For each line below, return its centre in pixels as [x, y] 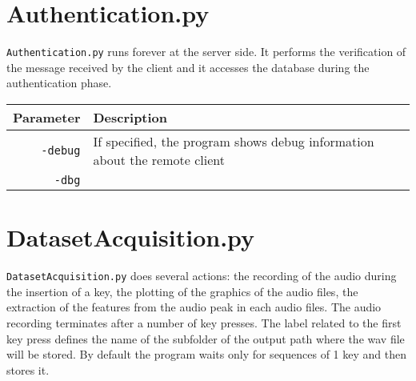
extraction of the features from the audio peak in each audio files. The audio [194, 307]
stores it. [28, 369]
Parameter [47, 117]
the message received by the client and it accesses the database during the [188, 67]
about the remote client [159, 159]
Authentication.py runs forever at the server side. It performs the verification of [206, 52]
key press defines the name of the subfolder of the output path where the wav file [206, 338]
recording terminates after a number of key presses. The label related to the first [204, 322]
